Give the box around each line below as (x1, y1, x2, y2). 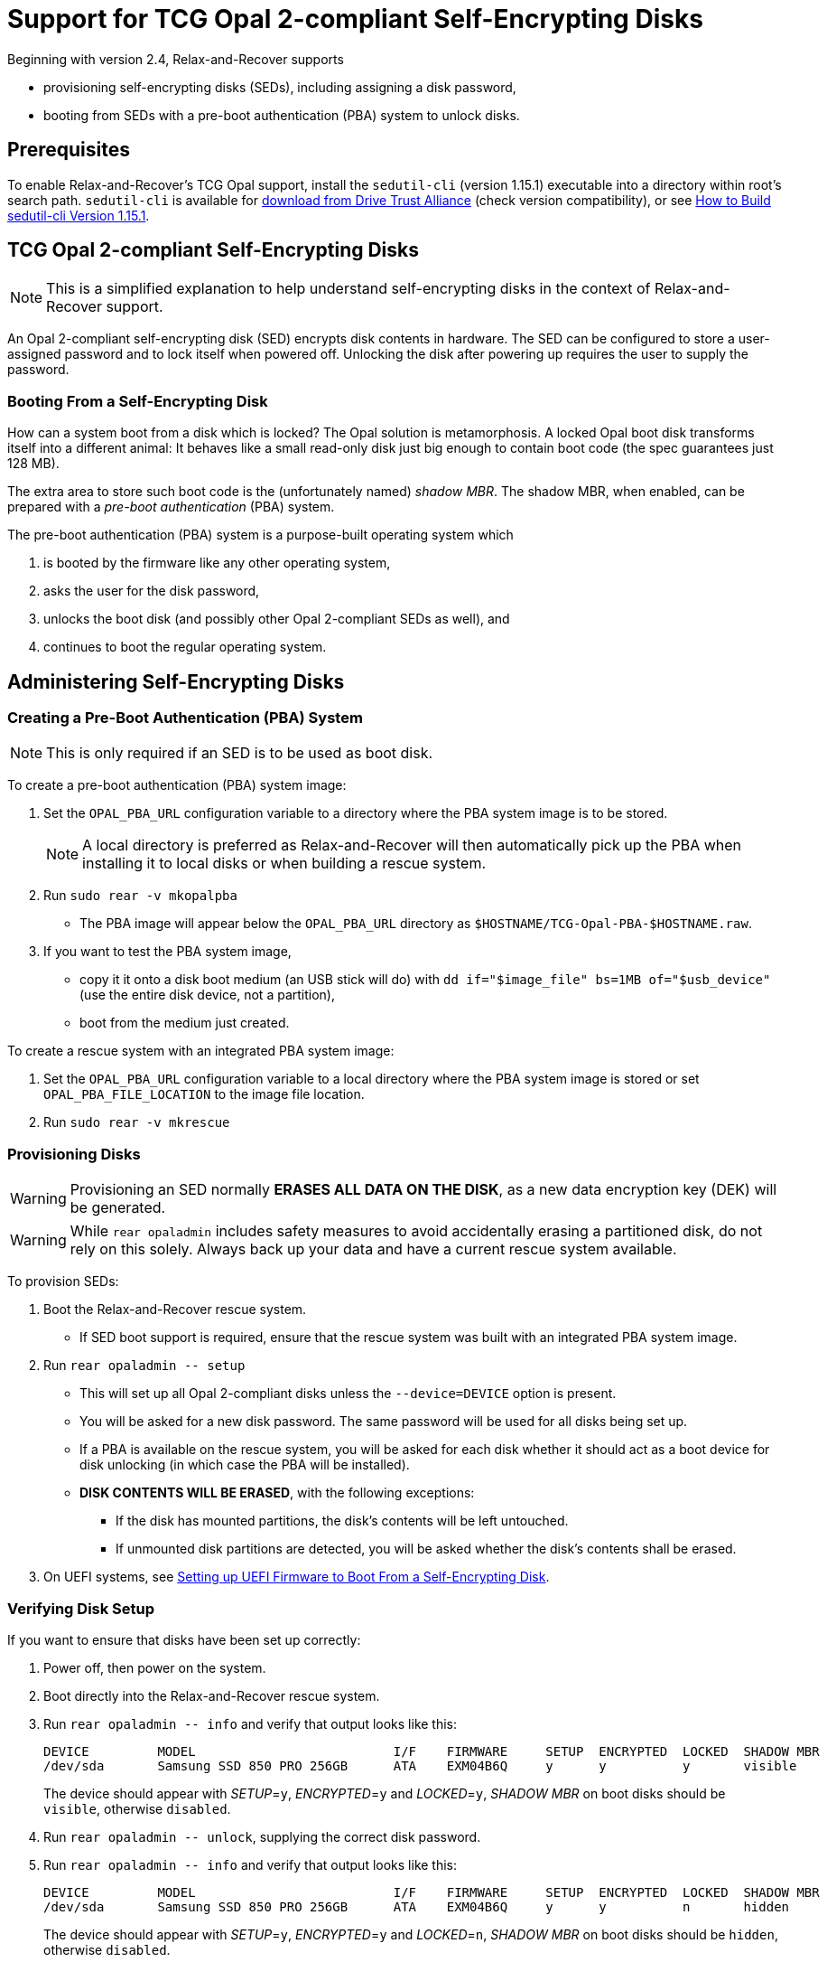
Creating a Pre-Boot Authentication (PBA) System (7, 709, 363, 728)
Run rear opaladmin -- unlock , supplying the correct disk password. (43, 1828, 481, 1845)
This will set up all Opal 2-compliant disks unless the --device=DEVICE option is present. (79, 1385, 617, 1402)
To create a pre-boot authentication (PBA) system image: (7, 777, 347, 793)
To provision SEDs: (7, 1273, 119, 1290)
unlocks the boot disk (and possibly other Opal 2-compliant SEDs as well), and (43, 611, 510, 627)
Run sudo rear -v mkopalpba (43, 887, 237, 904)
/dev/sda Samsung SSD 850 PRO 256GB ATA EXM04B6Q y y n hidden (43, 1899, 790, 1914)
